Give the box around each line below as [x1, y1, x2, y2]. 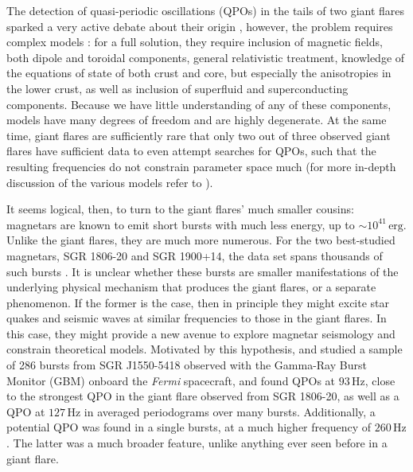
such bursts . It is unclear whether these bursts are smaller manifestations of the [6, 263, 399, 279]
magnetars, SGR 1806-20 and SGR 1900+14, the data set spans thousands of [6, 247, 383, 263]
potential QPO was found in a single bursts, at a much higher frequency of [6, 419, 371, 435]
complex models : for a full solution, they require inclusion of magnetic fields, [6, 33, 383, 50]
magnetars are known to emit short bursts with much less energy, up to [6, 216, 355, 232]
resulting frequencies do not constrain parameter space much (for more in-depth [6, 158, 396, 174]
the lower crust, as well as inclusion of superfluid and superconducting [6, 80, 349, 96]
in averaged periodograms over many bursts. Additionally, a [84, 403, 376, 419]
